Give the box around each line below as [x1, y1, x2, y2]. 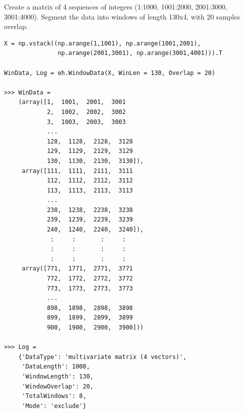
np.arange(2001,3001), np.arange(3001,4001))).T [57, 49, 222, 57]
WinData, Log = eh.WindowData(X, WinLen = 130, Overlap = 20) [4, 69, 215, 76]
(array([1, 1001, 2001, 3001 [18, 98, 126, 106]
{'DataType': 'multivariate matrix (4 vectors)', [18, 353, 187, 360]
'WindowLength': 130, [21, 372, 93, 380]
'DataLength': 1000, [21, 363, 90, 370]
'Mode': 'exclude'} [21, 402, 86, 409]
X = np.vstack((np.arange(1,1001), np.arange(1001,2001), [4, 39, 201, 47]
